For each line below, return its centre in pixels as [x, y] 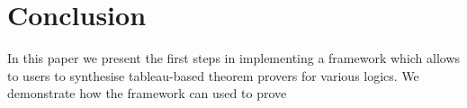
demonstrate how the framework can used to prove [147, 93]
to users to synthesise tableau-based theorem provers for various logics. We [213, 75]
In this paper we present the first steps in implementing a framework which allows [234, 58]
